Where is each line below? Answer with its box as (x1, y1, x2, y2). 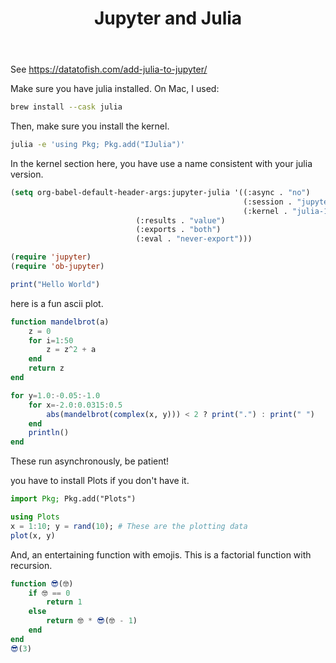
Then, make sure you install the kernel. (10, 120, 170, 132)
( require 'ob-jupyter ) (10, 262, 105, 272)
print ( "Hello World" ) (10, 279, 101, 289)
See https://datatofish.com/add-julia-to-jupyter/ (10, 63, 208, 76)
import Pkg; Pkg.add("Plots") (10, 494, 137, 504)
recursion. (10, 559, 53, 571)
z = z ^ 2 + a (46, 345, 97, 355)
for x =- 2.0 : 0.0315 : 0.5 (28, 400, 123, 410)
